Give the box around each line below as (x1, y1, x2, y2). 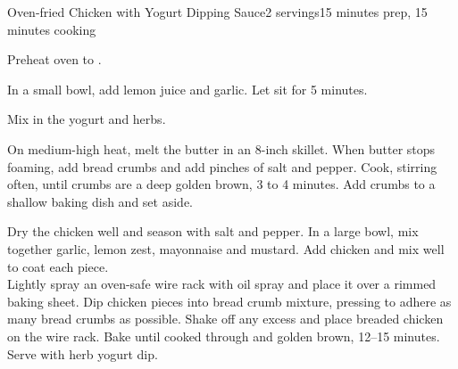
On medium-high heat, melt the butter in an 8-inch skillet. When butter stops (7, 139, 436, 158)
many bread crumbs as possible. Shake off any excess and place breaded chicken (7, 309, 444, 328)
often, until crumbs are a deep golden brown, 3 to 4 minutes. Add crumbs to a (7, 175, 436, 193)
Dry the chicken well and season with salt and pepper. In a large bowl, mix (7, 222, 419, 241)
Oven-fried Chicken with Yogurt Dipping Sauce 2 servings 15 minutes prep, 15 (7, 3, 428, 20)
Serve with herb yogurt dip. (7, 344, 158, 363)
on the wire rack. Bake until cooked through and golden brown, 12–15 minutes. (7, 326, 440, 345)
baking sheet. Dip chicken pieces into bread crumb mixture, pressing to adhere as (7, 291, 452, 310)
